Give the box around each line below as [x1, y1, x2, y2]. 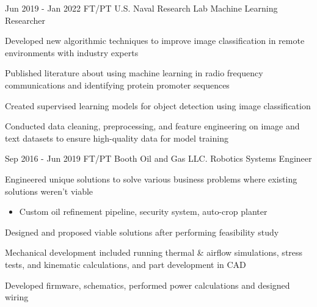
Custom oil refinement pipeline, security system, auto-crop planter [19, 205, 268, 218]
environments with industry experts [5, 46, 139, 59]
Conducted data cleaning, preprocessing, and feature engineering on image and [5, 120, 300, 132]
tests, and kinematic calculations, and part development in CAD [5, 258, 246, 270]
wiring [5, 291, 29, 303]
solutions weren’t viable [5, 184, 93, 197]
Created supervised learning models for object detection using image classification [5, 99, 311, 112]
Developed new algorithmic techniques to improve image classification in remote [5, 34, 305, 47]
